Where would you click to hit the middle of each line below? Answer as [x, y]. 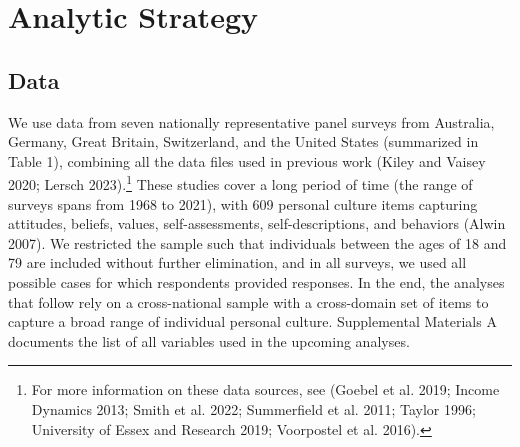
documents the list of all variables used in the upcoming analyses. [209, 340]
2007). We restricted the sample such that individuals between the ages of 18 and [257, 242]
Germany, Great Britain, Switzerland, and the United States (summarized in [243, 141]
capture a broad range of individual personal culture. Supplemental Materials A [252, 321]
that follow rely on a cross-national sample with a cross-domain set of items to [248, 301]
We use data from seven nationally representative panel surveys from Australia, [251, 121]
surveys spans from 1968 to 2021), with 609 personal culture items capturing [243, 203]
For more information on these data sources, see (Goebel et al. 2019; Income [265, 389]
